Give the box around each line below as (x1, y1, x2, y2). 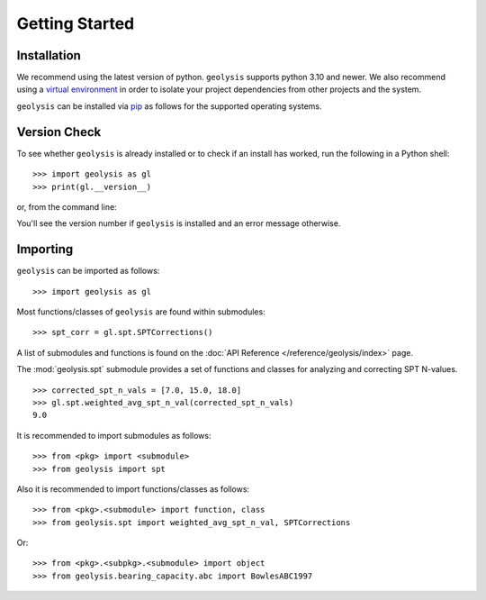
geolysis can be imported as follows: (16, 266, 160, 277)
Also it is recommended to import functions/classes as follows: (16, 483, 250, 495)
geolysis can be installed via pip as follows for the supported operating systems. (16, 100, 322, 112)
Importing (16, 241, 74, 257)
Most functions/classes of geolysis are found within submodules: (16, 306, 265, 317)
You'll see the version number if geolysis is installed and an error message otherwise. (16, 218, 341, 229)
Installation (16, 48, 81, 63)
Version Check (16, 124, 102, 140)
